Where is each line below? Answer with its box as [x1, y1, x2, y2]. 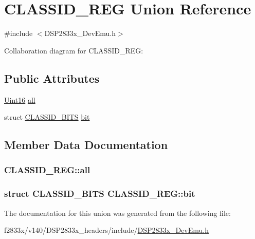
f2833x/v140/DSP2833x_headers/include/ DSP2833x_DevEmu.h [4, 225, 209, 235]
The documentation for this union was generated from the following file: [4, 207, 231, 218]
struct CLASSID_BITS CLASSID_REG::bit [4, 187, 195, 200]
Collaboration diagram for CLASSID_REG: [4, 45, 143, 56]
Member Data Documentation [4, 137, 168, 153]
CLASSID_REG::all [4, 163, 90, 176]
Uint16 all [4, 94, 35, 105]
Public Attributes [4, 70, 100, 86]
